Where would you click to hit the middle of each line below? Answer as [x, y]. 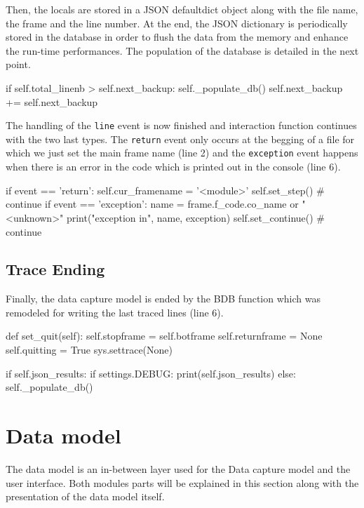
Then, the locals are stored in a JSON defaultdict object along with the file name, [182, 9]
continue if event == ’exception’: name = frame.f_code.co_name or [152, 204]
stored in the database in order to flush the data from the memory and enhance [177, 37]
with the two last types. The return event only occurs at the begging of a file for [180, 139]
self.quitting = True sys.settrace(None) [89, 350]
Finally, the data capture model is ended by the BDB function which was [163, 299]
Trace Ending [55, 269]
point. [18, 64]
